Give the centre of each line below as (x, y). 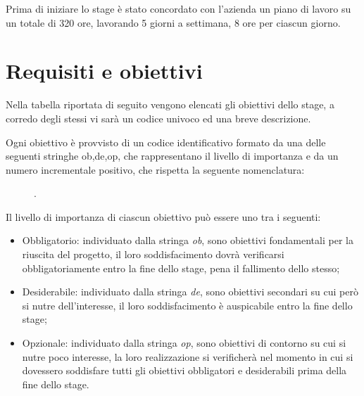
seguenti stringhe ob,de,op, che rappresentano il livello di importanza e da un (172, 156)
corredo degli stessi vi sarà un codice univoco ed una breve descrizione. (158, 118)
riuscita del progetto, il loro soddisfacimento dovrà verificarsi (153, 254)
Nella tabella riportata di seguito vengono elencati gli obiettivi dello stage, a (170, 104)
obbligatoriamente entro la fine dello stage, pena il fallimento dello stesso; (181, 268)
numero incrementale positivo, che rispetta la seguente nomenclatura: (155, 169)
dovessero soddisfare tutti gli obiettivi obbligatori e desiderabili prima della (184, 370)
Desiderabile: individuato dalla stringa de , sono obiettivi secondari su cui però (190, 292)
